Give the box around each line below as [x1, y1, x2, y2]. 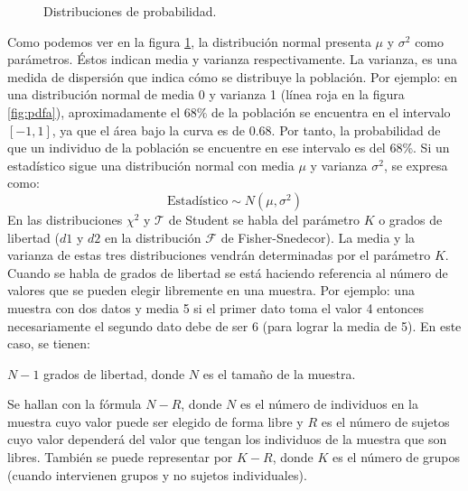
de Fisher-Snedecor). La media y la [220, 227, 416, 246]
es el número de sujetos [321, 412, 450, 431]
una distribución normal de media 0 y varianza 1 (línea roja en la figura [7, 85, 405, 104]
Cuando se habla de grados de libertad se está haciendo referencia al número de [7, 263, 448, 282]
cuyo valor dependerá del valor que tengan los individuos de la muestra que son [7, 430, 447, 449]
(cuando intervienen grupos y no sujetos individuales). [7, 465, 307, 484]
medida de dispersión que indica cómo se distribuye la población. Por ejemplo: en [7, 67, 458, 86]
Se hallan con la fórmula [7, 394, 142, 413]
